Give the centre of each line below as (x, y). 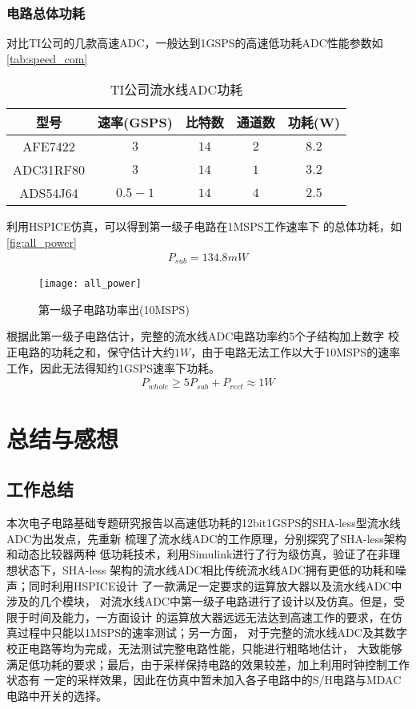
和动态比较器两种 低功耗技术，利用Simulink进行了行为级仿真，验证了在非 (198, 554)
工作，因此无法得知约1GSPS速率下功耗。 (114, 367)
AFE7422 (49, 147)
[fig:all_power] (42, 242)
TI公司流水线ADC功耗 (177, 90)
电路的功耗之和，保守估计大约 (96, 351)
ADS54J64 (49, 193)
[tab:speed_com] (47, 58)
